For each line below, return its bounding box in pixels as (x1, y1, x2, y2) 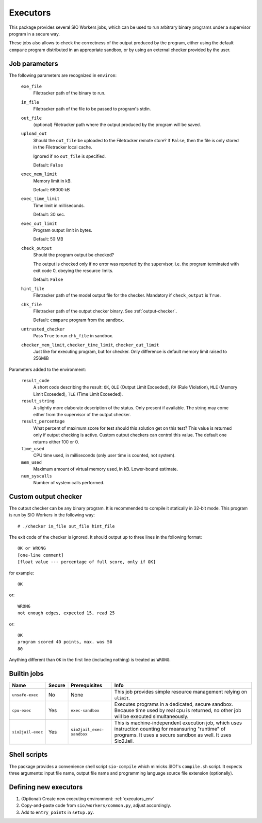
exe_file (21, 84, 42, 90)
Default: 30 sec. (33, 212, 65, 218)
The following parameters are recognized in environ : (9, 72, 117, 78)
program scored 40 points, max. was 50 (17, 639, 113, 645)
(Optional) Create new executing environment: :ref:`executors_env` (21, 796, 155, 802)
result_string (21, 398, 55, 404)
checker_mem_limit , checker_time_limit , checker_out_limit (21, 342, 160, 347)
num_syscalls (21, 473, 52, 479)
